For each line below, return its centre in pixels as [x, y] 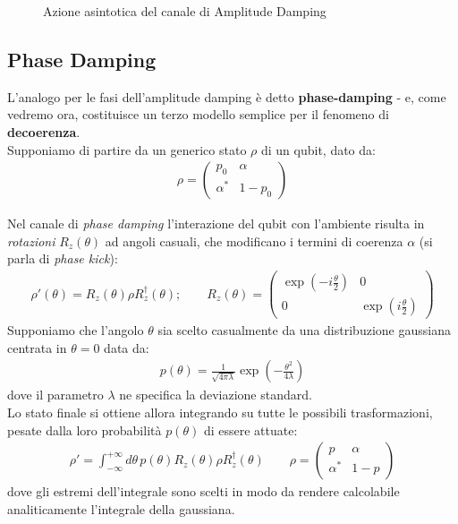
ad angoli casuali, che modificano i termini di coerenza [254, 241]
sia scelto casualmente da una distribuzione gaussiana [304, 330]
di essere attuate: [250, 430]
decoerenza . [44, 131]
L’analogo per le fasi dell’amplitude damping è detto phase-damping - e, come [227, 96]
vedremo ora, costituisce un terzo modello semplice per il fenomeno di [198, 114]
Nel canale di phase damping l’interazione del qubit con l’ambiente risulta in [216, 223]
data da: [127, 347]
